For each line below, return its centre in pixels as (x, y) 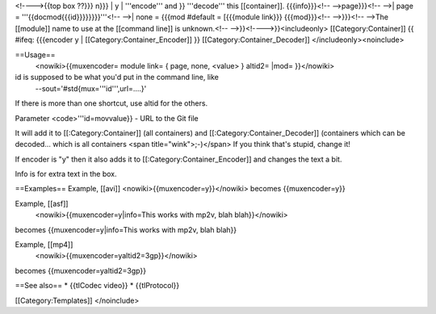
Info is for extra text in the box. (66, 174)
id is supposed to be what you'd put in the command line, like (117, 77)
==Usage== (35, 54)
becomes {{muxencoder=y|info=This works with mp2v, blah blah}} (126, 229)
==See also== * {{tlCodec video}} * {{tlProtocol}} (97, 286)
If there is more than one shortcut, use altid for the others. (111, 103)
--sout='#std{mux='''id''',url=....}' (91, 88)
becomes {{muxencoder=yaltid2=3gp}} (81, 270)
